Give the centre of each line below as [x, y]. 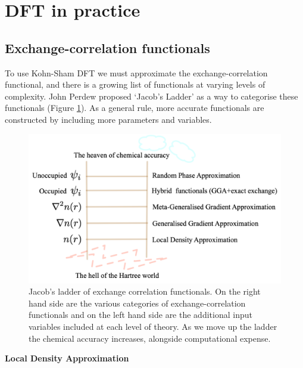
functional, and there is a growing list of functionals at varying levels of [135, 84]
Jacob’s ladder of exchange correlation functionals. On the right [145, 291]
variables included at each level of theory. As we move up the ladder [153, 327]
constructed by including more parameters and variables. [108, 119]
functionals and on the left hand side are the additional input [140, 315]
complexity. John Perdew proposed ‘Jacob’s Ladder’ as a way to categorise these [151, 96]
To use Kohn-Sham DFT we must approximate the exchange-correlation [136, 72]
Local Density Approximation [67, 358]
